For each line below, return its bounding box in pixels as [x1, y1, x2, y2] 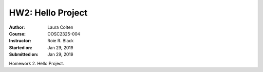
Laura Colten [47, 24, 74, 30]
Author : [9, 24, 25, 30]
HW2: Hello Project [9, 7, 88, 18]
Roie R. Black [47, 38, 74, 44]
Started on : [9, 44, 33, 51]
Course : [9, 31, 26, 36]
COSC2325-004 [47, 31, 80, 36]
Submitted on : [9, 52, 38, 57]
